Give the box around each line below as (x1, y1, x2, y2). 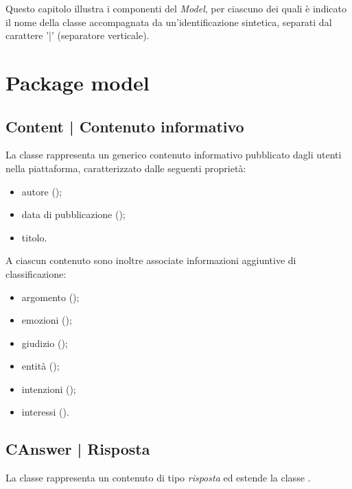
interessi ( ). (21, 405, 69, 419)
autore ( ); (21, 184, 62, 198)
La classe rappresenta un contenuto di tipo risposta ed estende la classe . (5, 470, 311, 485)
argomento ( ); (21, 289, 80, 304)
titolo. (21, 230, 47, 244)
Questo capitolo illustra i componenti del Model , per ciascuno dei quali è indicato (5, 1, 347, 15)
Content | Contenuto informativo (5, 115, 244, 136)
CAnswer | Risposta (5, 438, 150, 460)
